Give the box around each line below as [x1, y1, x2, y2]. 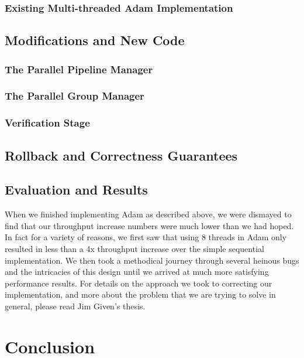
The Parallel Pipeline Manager [5, 62, 153, 76]
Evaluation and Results [5, 180, 148, 199]
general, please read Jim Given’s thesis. [5, 299, 146, 312]
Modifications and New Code [5, 31, 185, 49]
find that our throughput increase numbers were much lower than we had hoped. [5, 219, 294, 231]
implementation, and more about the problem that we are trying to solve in [5, 288, 276, 301]
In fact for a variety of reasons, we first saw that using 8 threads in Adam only [5, 231, 287, 243]
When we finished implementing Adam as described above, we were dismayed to [5, 208, 292, 220]
